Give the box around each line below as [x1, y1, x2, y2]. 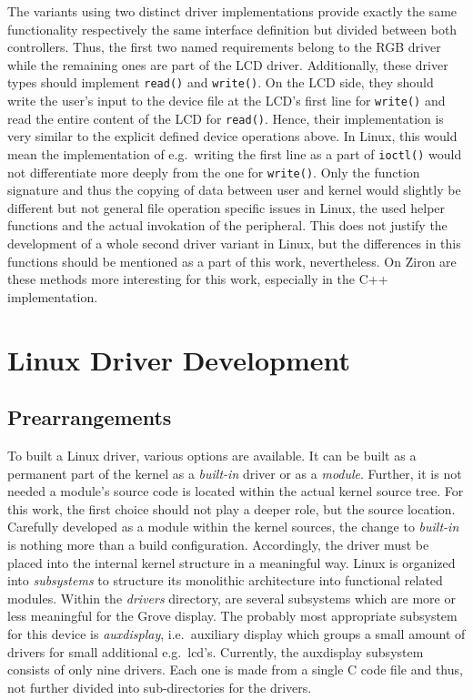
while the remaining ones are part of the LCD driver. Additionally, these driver [7, 55, 448, 74]
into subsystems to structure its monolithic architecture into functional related [7, 571, 443, 590]
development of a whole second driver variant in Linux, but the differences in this [7, 234, 461, 253]
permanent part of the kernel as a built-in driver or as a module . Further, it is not [7, 463, 462, 482]
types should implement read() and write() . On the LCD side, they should [7, 73, 434, 92]
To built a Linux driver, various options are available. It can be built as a [7, 445, 417, 464]
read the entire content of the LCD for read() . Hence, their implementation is [7, 108, 444, 127]
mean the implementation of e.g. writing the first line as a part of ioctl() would [7, 144, 462, 163]
